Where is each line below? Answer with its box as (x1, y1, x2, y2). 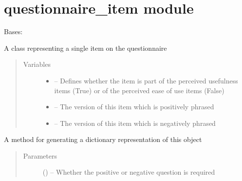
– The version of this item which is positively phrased (54, 101, 214, 112)
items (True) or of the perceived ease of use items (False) (54, 85, 224, 95)
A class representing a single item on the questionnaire (4, 42, 167, 53)
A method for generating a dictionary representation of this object (4, 134, 202, 144)
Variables (23, 59, 51, 69)
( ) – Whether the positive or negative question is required (42, 167, 215, 177)
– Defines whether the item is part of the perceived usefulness (54, 75, 238, 85)
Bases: (4, 26, 23, 37)
